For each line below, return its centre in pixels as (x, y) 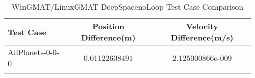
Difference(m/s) (202, 37)
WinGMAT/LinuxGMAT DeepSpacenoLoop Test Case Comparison (127, 7)
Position (108, 26)
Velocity (202, 26)
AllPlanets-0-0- (34, 52)
